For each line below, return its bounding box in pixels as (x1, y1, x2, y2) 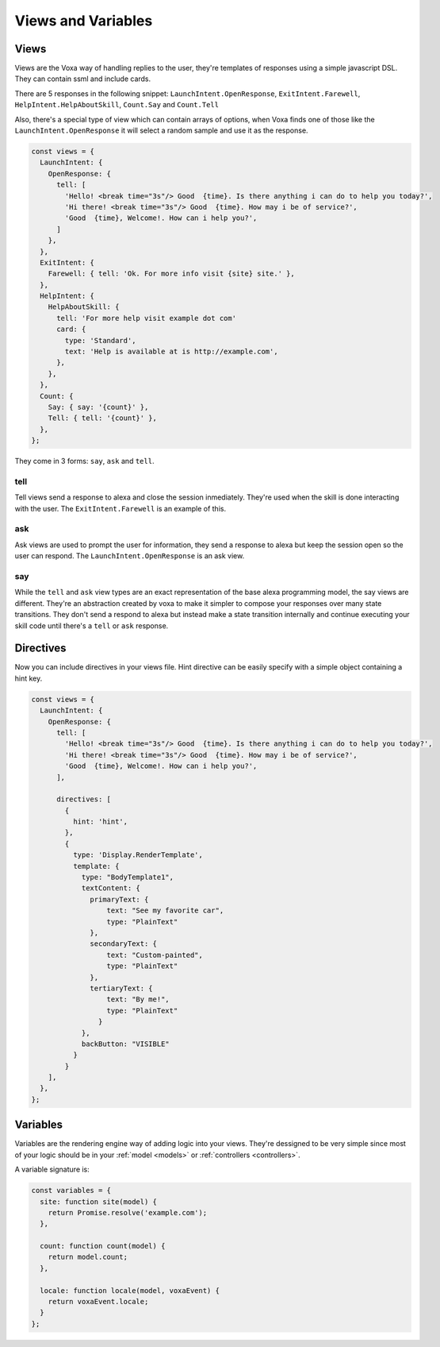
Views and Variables (14, 12, 153, 29)
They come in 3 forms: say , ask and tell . (14, 457, 155, 466)
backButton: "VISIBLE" (81, 1039, 170, 1048)
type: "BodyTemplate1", (81, 873, 174, 882)
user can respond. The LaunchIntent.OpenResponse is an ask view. (14, 551, 245, 561)
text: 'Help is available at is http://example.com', (64, 347, 278, 357)
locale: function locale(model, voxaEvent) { (40, 1286, 220, 1295)
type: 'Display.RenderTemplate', (72, 851, 204, 859)
